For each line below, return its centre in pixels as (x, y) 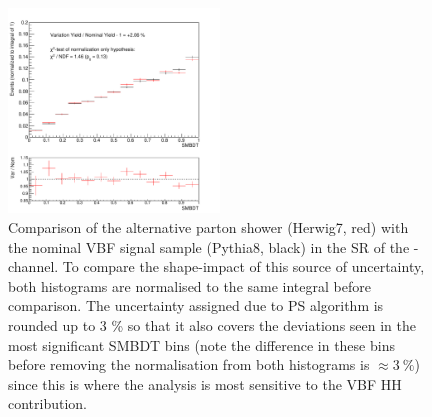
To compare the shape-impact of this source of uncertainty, (243, 266)
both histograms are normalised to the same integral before (189, 285)
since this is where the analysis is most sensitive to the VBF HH (205, 383)
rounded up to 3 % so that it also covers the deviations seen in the (212, 324)
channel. (33, 266)
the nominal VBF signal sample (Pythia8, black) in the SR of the (209, 246)
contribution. (48, 403)
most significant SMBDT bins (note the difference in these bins (201, 344)
